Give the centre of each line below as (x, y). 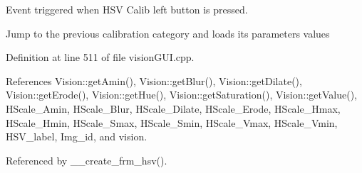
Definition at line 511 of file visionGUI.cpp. (100, 57)
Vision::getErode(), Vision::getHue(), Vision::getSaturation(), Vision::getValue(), (182, 95)
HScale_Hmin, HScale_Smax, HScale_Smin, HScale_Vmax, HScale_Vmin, (172, 122)
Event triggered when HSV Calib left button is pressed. (127, 9)
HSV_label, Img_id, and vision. (77, 136)
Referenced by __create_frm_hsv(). (87, 160)
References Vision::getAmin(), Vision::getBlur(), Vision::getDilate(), (154, 80)
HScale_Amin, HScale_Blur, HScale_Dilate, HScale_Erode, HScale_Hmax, (173, 108)
